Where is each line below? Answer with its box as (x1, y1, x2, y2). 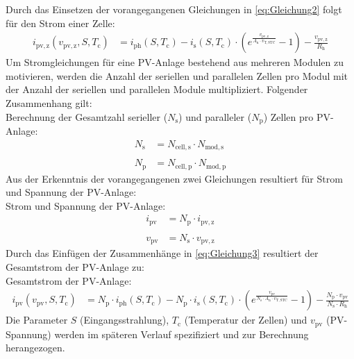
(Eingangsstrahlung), (80, 312, 169, 327)
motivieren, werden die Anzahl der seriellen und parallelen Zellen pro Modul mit (6, 68, 348, 83)
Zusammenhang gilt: (6, 96, 92, 110)
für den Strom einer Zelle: (6, 15, 115, 30)
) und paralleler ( (178, 109, 252, 124)
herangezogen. (6, 340, 65, 355)
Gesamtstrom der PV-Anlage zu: (6, 260, 145, 274)
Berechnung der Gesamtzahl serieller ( (6, 109, 168, 124)
